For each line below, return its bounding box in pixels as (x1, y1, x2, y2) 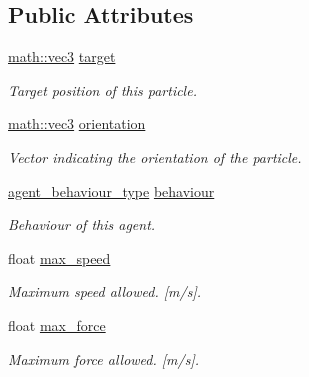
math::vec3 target (8, 46, 116, 67)
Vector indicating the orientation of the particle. (8, 146, 302, 167)
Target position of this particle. (8, 79, 197, 100)
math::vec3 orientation (8, 113, 146, 134)
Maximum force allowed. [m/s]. (8, 348, 200, 369)
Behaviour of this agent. (8, 214, 156, 235)
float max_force (8, 314, 106, 335)
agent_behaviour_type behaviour (8, 180, 215, 201)
